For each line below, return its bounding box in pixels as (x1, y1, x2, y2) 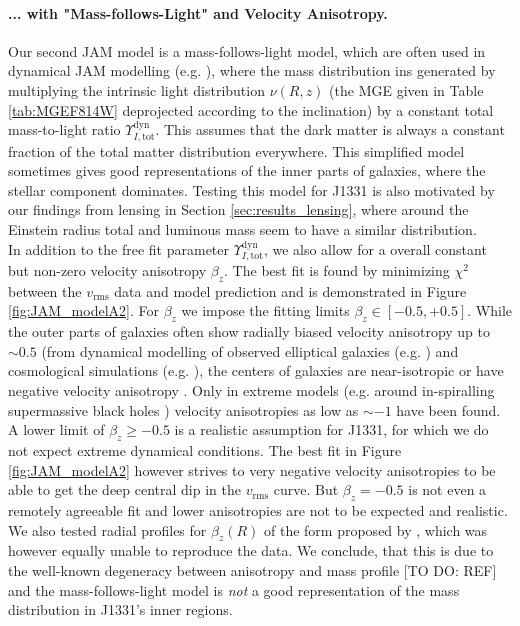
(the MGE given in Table (329, 79, 484, 100)
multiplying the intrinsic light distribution (8, 79, 265, 100)
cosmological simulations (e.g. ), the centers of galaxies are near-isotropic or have (8, 360, 504, 381)
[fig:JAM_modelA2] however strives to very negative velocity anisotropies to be (8, 459, 496, 480)
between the (8, 280, 82, 301)
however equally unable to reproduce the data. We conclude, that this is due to (8, 540, 494, 561)
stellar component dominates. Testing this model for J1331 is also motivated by (8, 179, 495, 200)
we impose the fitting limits (181, 300, 350, 321)
